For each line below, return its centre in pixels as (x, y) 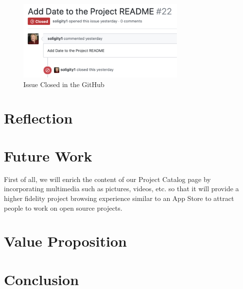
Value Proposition (65, 241)
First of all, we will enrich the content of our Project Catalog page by (107, 179)
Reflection (38, 117)
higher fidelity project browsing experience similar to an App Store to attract (119, 198)
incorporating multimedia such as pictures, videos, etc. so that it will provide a (121, 189)
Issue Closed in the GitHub (64, 84)
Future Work (48, 155)
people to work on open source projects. (63, 208)
